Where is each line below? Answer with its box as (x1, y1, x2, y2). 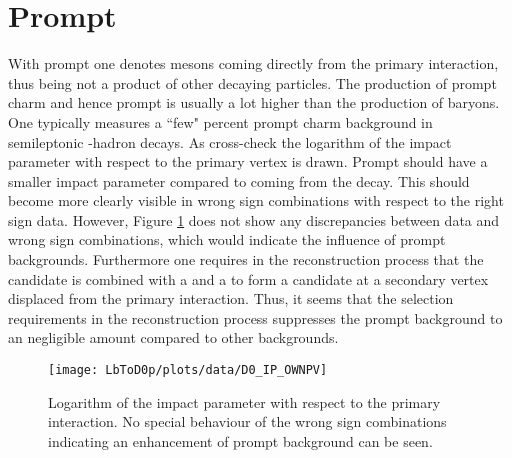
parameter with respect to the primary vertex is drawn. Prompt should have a (8, 151, 488, 172)
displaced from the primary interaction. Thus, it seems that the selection (8, 288, 454, 309)
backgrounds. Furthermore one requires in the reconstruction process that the (8, 249, 484, 270)
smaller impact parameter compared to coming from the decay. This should (8, 170, 470, 191)
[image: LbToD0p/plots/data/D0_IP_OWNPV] (48, 363, 328, 378)
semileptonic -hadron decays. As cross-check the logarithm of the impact (8, 131, 452, 152)
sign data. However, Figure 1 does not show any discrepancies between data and (8, 209, 500, 230)
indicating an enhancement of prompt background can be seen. (48, 430, 433, 451)
